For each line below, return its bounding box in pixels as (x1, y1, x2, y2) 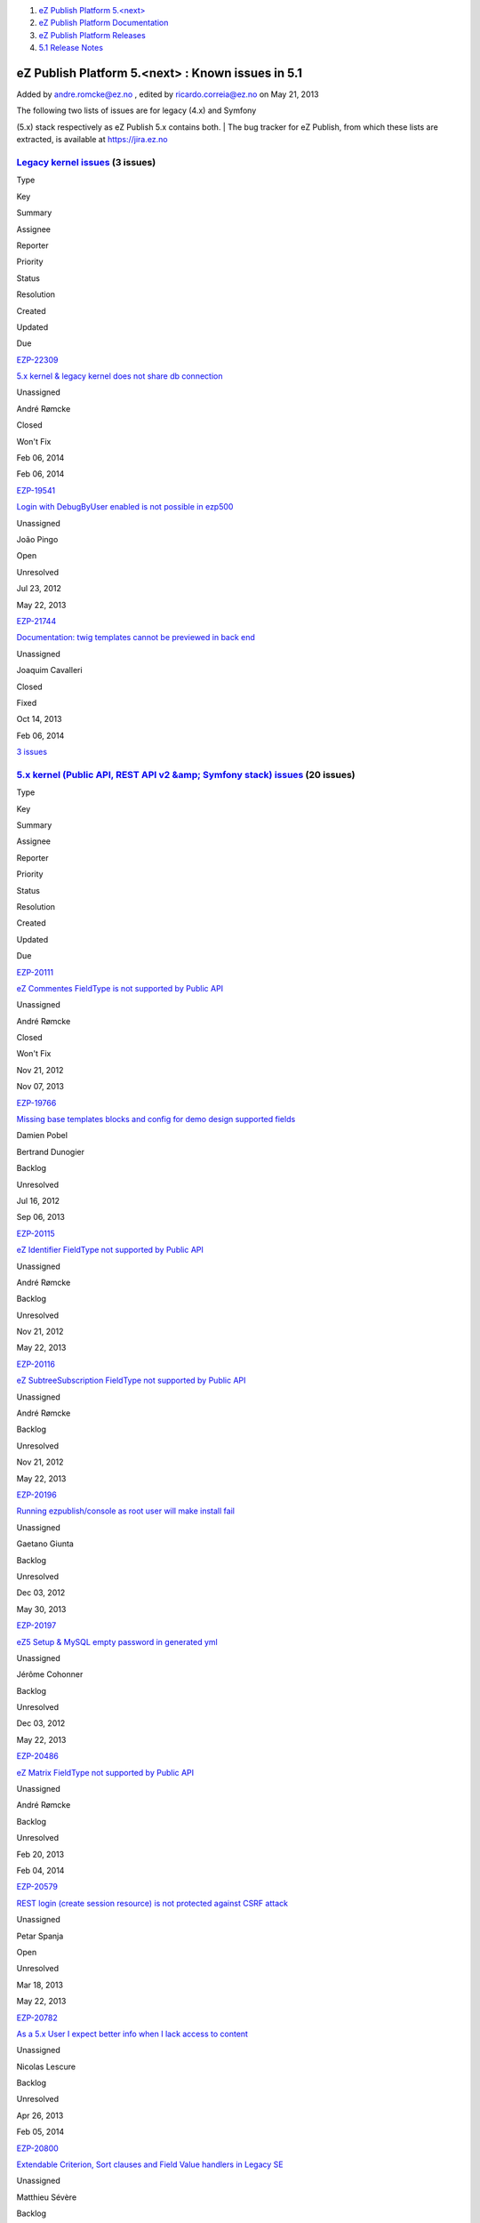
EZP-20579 (16, 1882, 58, 1892)
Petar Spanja (16, 1930, 64, 1941)
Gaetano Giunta (16, 1538, 75, 1549)
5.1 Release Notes (38, 43, 104, 53)
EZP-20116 (16, 1359, 55, 1369)
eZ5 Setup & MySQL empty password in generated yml (16, 1636, 218, 1647)
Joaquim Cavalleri (16, 665, 84, 676)
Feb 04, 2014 (16, 1865, 65, 1875)
